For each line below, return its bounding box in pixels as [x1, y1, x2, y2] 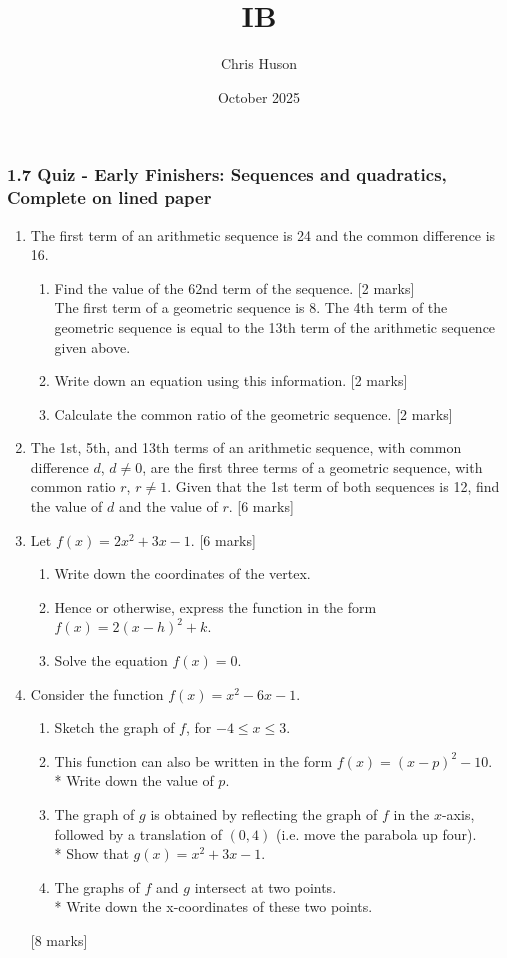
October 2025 [217, 86, 301, 107]
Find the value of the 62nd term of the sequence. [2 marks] [54, 277, 415, 298]
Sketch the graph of [54, 717, 175, 738]
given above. [54, 336, 131, 357]
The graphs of [54, 876, 140, 897]
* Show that [54, 843, 129, 864]
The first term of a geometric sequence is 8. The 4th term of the [54, 297, 448, 318]
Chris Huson [220, 53, 298, 74]
